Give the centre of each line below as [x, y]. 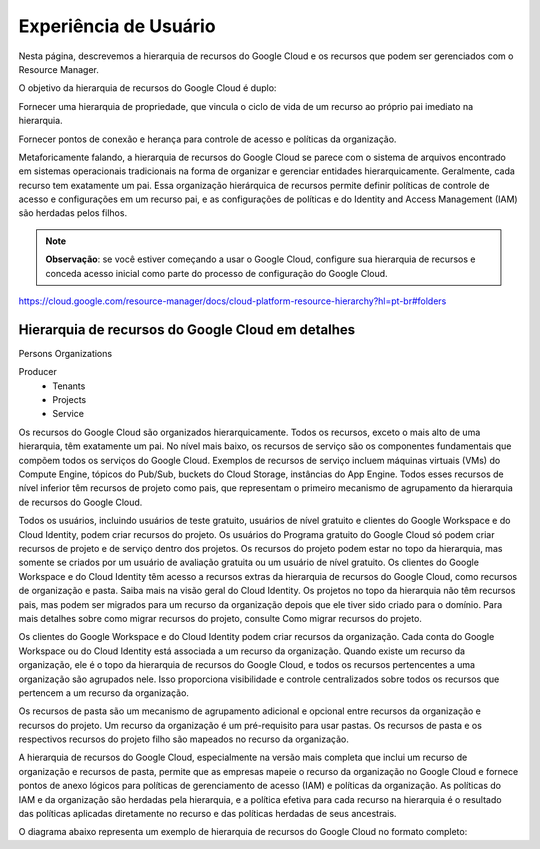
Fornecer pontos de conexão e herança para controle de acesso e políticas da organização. [207, 139]
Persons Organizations [65, 353]
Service [68, 414]
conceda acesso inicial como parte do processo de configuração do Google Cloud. [217, 273]
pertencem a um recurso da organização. [104, 692]
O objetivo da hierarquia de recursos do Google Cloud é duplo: [147, 88]
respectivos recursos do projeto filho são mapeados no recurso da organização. [184, 739]
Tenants [69, 386]
